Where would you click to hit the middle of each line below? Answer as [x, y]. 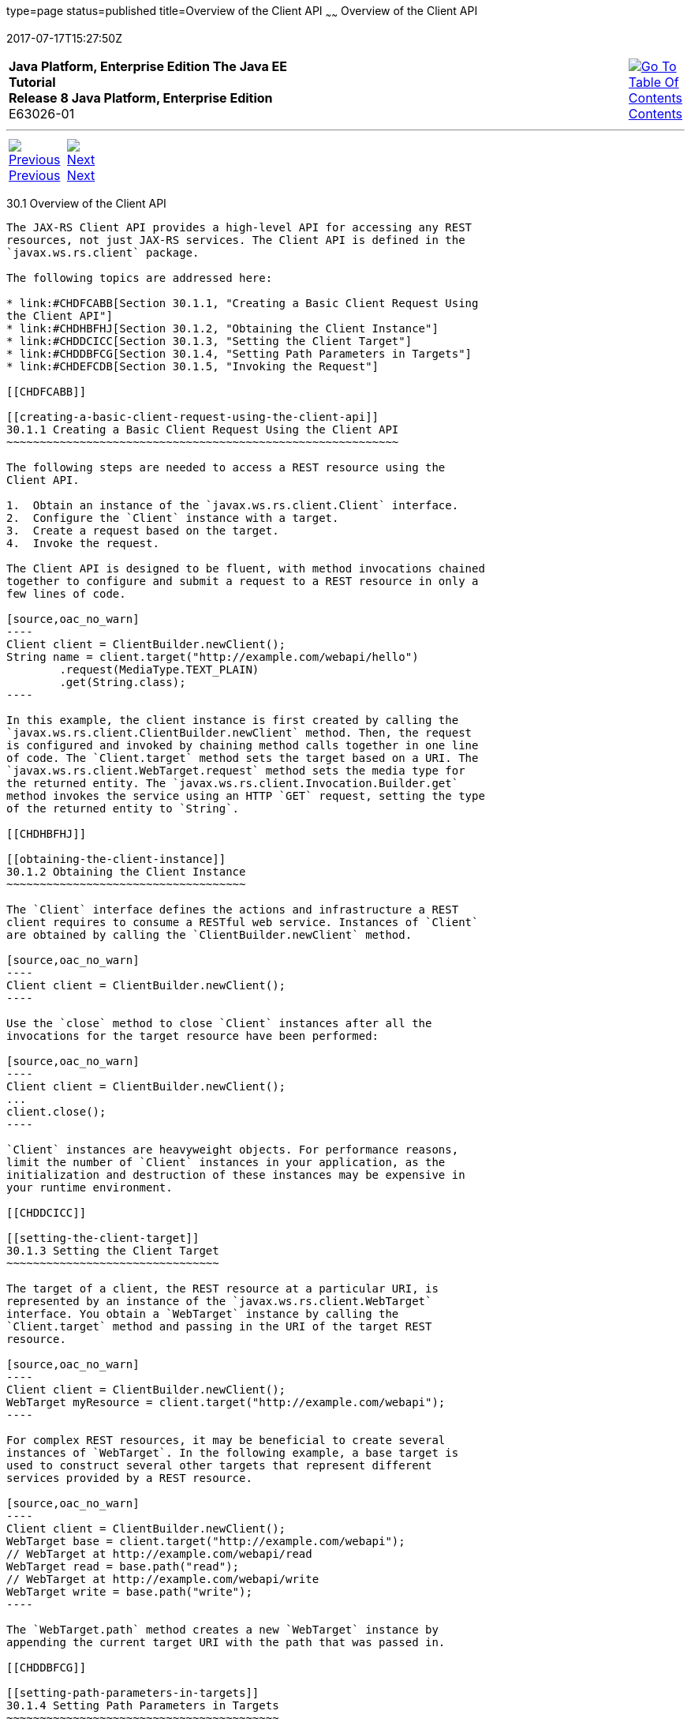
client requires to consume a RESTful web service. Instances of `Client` [243, 922]
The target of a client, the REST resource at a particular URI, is [222, 1288]
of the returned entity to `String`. [123, 808]
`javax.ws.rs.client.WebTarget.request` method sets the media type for [236, 770]
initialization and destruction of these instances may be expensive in [236, 1174]
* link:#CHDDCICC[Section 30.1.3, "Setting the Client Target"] [209, 341]
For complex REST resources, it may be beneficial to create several [226, 1440]
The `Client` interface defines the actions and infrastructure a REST [233, 909]
